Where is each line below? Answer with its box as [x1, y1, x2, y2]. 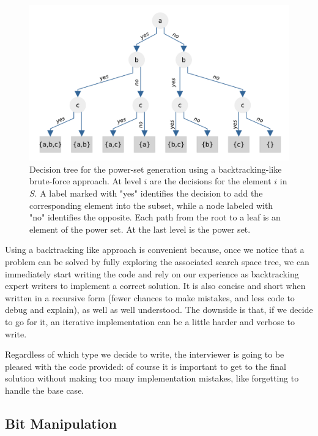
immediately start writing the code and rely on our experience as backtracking [5, 267, 299, 280]
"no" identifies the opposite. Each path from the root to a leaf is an [29, 211, 281, 224]
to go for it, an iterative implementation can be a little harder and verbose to [5, 315, 295, 328]
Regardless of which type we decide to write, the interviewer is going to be [5, 348, 284, 361]
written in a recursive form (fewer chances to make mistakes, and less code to [5, 291, 295, 304]
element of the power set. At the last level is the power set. [29, 222, 251, 235]
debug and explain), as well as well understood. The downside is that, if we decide [5, 303, 313, 316]
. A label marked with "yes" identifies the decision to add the [34, 187, 263, 200]
